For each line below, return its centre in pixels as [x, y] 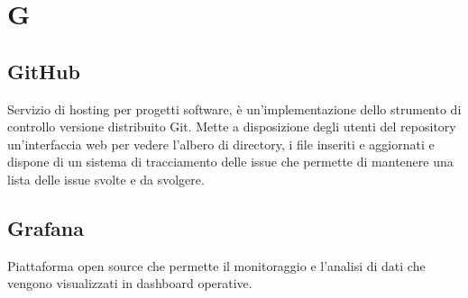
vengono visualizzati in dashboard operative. [130, 283]
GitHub [44, 71]
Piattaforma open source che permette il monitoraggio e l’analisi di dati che [216, 265]
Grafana [46, 227]
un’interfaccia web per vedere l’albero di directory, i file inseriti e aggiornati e [221, 144]
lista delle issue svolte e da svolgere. [106, 179]
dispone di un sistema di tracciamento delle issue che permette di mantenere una [230, 162]
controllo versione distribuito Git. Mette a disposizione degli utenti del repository [232, 126]
